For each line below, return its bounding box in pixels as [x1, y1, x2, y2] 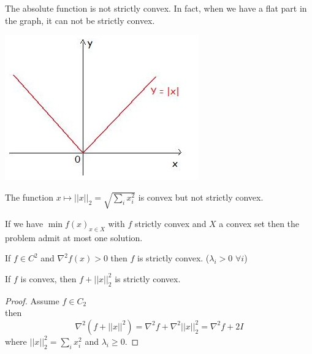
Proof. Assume [5, 294, 59, 307]
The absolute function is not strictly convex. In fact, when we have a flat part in [5, 2, 307, 14]
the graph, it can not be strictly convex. [5, 13, 155, 26]
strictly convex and [135, 217, 207, 229]
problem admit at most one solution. [5, 231, 143, 244]
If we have [5, 217, 44, 229]
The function [5, 190, 53, 203]
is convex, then [20, 272, 77, 285]
